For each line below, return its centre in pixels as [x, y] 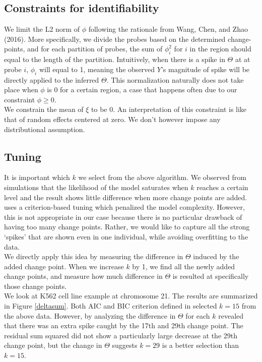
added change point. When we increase [64, 266]
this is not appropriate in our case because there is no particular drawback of [123, 217]
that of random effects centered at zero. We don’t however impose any [112, 119]
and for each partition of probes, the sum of [95, 49]
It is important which [37, 177]
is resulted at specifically [211, 276]
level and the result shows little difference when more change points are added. [126, 197]
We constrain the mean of [44, 109]
